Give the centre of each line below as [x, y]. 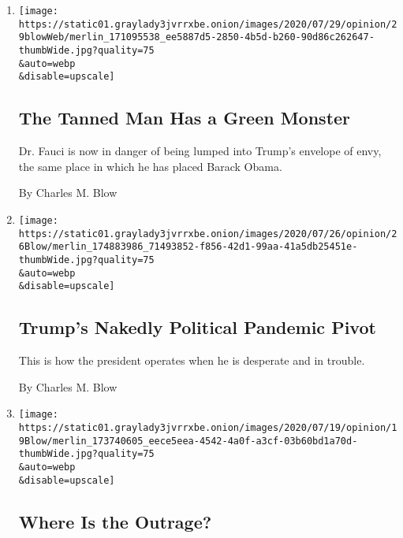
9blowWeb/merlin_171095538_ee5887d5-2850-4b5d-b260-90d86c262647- [196, 37]
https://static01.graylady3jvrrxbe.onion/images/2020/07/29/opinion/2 [208, 24]
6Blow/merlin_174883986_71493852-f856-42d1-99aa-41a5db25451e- [188, 247]
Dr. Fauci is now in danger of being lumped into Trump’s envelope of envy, [200, 151]
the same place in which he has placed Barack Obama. [150, 166]
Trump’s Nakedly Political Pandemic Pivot [197, 327]
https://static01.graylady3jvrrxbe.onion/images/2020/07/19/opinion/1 [208, 427]
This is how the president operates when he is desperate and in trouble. [192, 360]
